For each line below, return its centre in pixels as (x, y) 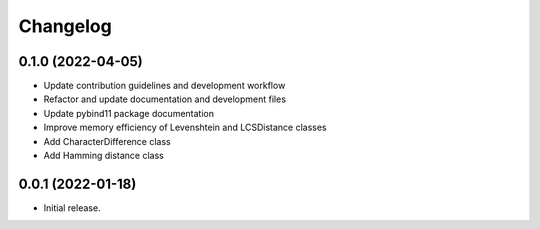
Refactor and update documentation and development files (165, 99)
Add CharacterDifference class (107, 141)
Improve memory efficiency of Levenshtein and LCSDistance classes (185, 127)
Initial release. (72, 207)
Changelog (65, 26)
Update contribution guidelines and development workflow (164, 86)
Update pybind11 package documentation (129, 113)
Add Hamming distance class (103, 156)
